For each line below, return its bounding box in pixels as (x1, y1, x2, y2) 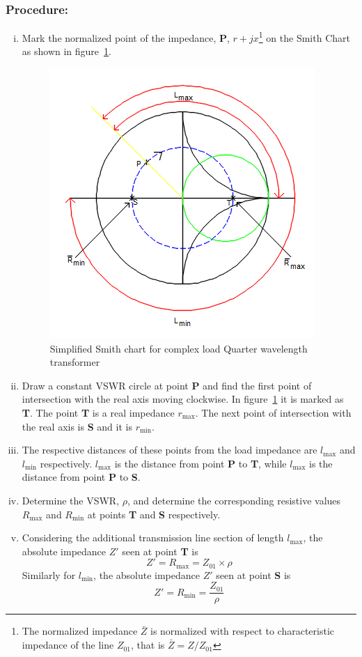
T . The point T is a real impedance (22, 405, 175, 420)
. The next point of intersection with (195, 405, 352, 420)
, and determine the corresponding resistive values (127, 493, 341, 507)
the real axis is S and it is (22, 419, 132, 433)
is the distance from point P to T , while (114, 456, 287, 470)
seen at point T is (122, 543, 198, 558)
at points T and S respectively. (87, 507, 221, 521)
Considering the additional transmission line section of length (22, 530, 284, 545)
